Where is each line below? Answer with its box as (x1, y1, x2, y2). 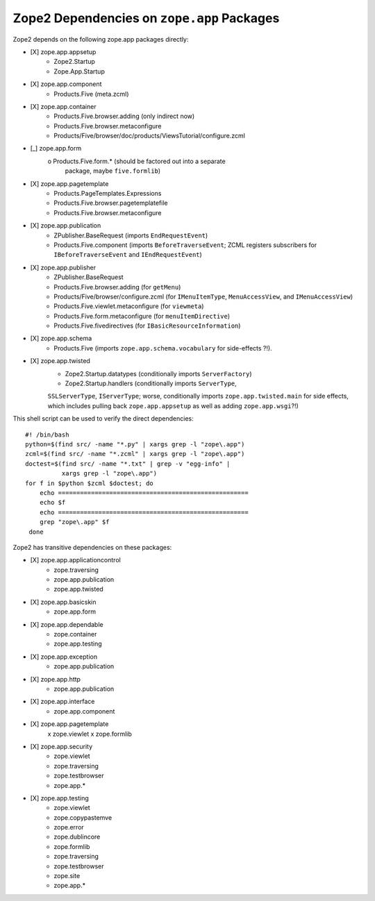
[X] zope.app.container (30, 102, 97, 110)
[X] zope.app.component (30, 80, 102, 88)
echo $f (39, 498, 66, 507)
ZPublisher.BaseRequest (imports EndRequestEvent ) (53, 231, 208, 239)
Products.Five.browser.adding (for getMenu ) (53, 283, 181, 291)
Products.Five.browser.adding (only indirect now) (53, 112, 195, 121)
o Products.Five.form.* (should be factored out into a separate (47, 157, 226, 165)
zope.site (53, 872, 81, 880)
